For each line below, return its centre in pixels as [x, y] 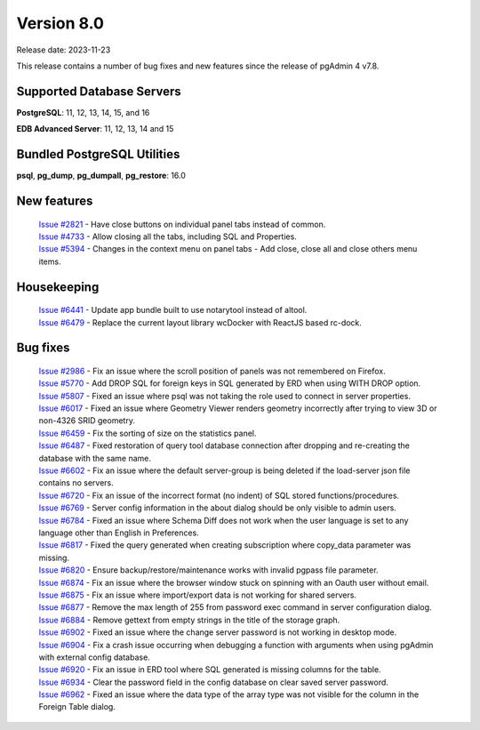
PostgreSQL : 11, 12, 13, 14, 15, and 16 [83, 112]
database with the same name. [95, 458]
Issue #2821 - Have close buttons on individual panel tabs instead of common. [182, 224]
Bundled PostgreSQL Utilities [98, 154]
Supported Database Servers [99, 91]
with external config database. [94, 657]
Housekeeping [58, 287]
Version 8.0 [60, 23]
